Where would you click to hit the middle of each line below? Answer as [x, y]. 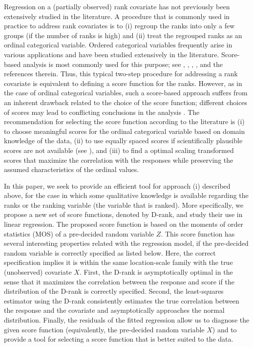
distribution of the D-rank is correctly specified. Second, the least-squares [114, 291]
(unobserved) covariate [38, 272]
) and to [224, 329]
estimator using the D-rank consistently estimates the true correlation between [122, 300]
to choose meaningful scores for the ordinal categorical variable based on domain [125, 131]
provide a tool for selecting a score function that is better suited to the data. [119, 339]
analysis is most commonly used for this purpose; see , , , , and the [123, 64]
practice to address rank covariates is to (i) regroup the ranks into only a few [119, 26]
